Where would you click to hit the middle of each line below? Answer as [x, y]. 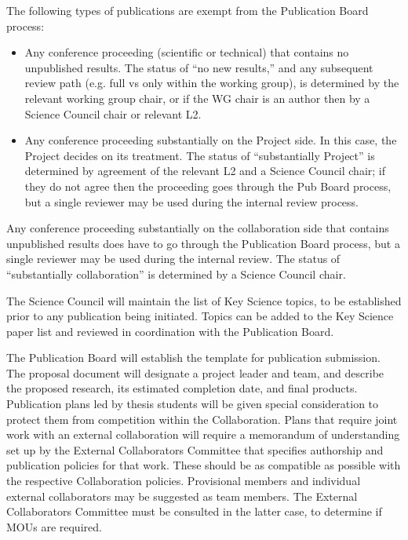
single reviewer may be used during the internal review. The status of [173, 259]
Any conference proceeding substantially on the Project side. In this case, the [211, 140]
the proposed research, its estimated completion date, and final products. [182, 388]
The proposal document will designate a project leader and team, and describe [195, 372]
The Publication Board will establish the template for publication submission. [193, 358]
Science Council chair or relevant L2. [113, 113]
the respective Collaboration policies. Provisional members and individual [184, 481]
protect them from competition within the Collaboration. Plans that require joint [202, 419]
